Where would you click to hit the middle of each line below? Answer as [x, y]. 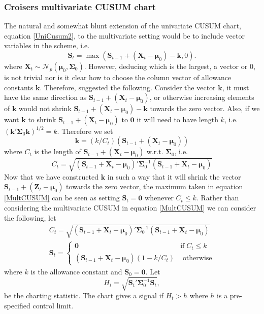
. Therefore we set [85, 131]
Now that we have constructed [51, 176]
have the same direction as [45, 97]
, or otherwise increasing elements [202, 97]
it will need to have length [177, 119]
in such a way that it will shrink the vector [174, 176]
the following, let [30, 217]
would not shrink [45, 108]
